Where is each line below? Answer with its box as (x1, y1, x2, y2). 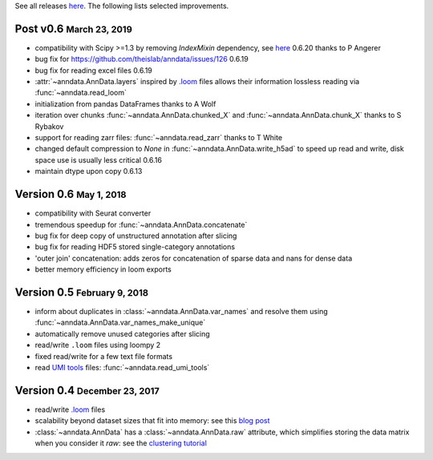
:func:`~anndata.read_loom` (34, 88, 127, 98)
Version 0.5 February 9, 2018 (14, 285, 148, 299)
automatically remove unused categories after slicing (34, 329, 210, 338)
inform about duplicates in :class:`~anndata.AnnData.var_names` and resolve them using (34, 306, 328, 316)
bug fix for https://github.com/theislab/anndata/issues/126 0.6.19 (34, 54, 249, 64)
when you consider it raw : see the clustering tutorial (34, 438, 208, 448)
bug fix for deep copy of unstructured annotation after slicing (34, 231, 237, 240)
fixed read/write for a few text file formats (34, 351, 172, 361)
